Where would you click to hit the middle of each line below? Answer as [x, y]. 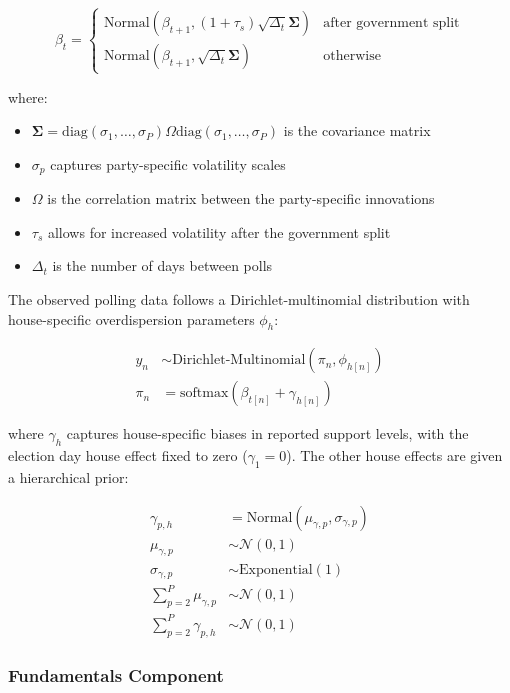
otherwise [352, 56]
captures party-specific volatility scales [168, 163]
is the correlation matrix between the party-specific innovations [241, 198]
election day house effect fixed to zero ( [128, 455]
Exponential [275, 569]
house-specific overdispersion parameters [131, 318]
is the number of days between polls [162, 265]
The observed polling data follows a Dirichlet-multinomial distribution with [239, 298]
